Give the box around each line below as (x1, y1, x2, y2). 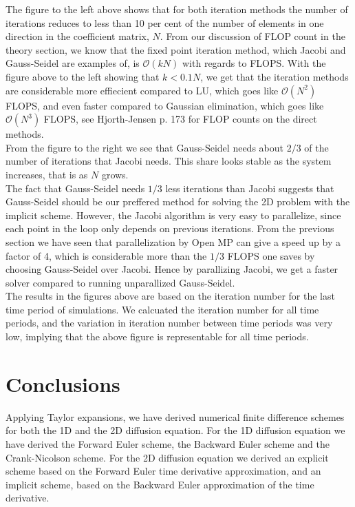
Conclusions (6, 369, 120, 397)
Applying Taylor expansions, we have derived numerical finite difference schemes (6, 409, 345, 424)
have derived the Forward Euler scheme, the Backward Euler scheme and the (6, 436, 330, 451)
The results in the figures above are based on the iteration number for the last (6, 289, 335, 303)
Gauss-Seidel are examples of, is (6, 56, 140, 70)
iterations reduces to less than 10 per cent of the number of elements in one (6, 15, 324, 30)
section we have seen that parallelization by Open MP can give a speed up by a (6, 234, 341, 249)
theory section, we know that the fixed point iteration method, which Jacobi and (6, 42, 346, 56)
